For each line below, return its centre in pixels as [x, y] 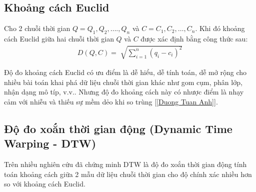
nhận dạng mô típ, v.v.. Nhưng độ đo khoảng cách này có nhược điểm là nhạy [124, 92]
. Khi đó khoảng [220, 28]
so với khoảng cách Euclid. [45, 184]
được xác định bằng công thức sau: [194, 38]
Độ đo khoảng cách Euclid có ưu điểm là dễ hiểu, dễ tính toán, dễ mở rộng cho [125, 72]
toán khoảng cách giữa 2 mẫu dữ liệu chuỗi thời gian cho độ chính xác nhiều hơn [128, 174]
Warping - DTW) [50, 143]
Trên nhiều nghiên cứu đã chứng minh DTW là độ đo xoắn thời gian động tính [125, 164]
